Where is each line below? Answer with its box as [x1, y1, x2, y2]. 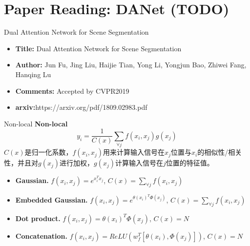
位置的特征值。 [166, 158, 214, 168]
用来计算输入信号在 [103, 147, 165, 157]
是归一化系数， [24, 147, 73, 157]
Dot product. [15, 213, 61, 223]
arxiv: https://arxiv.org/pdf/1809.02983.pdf [15, 102, 147, 112]
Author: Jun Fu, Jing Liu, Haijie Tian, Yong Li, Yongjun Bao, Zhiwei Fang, [15, 60, 247, 70]
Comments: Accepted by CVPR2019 [15, 85, 129, 96]
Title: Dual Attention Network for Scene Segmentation [15, 43, 182, 53]
